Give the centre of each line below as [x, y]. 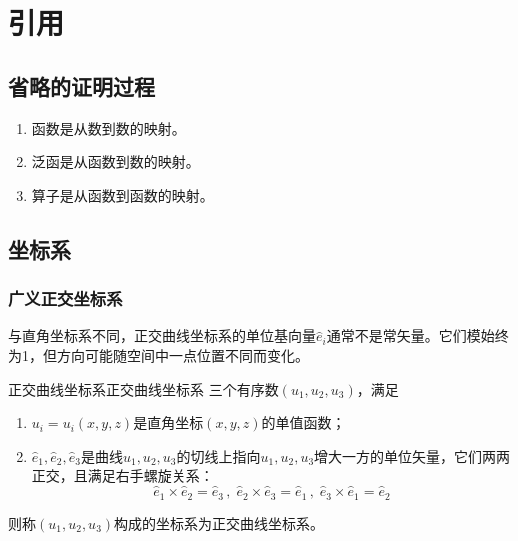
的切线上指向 [218, 455]
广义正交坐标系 [65, 298]
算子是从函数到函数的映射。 [122, 194]
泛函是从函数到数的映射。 [115, 161]
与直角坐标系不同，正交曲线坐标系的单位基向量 [162, 335]
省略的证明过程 [81, 85]
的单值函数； [303, 422]
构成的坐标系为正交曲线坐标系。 [219, 522]
